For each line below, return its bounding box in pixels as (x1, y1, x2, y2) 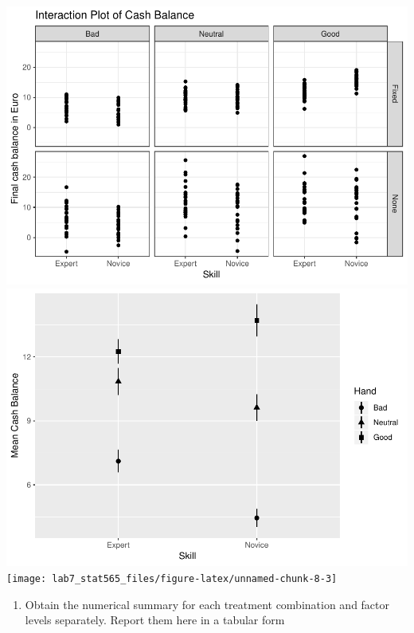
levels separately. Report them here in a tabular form (25, 611, 285, 628)
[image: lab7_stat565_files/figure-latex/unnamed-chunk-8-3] (6, 573, 338, 585)
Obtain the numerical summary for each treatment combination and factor (25, 596, 390, 612)
